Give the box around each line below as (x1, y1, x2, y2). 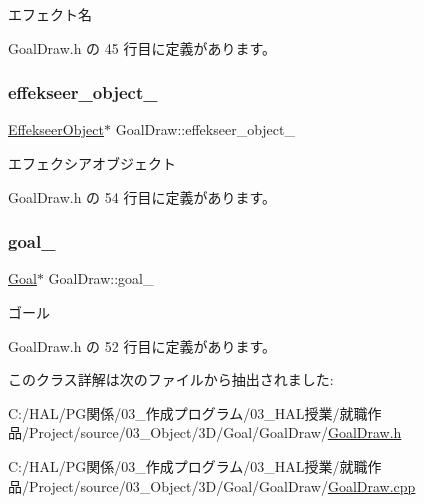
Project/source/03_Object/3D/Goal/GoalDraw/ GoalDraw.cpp (28, 475, 416, 496)
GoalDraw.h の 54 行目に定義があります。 (8, 186, 277, 207)
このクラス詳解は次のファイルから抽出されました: (8, 369, 334, 390)
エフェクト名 (8, 4, 92, 24)
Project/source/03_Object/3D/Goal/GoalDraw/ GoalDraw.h (28, 422, 402, 443)
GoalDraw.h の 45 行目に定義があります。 (8, 37, 277, 58)
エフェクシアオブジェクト (8, 153, 176, 173)
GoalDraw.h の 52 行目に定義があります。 (8, 335, 277, 356)
